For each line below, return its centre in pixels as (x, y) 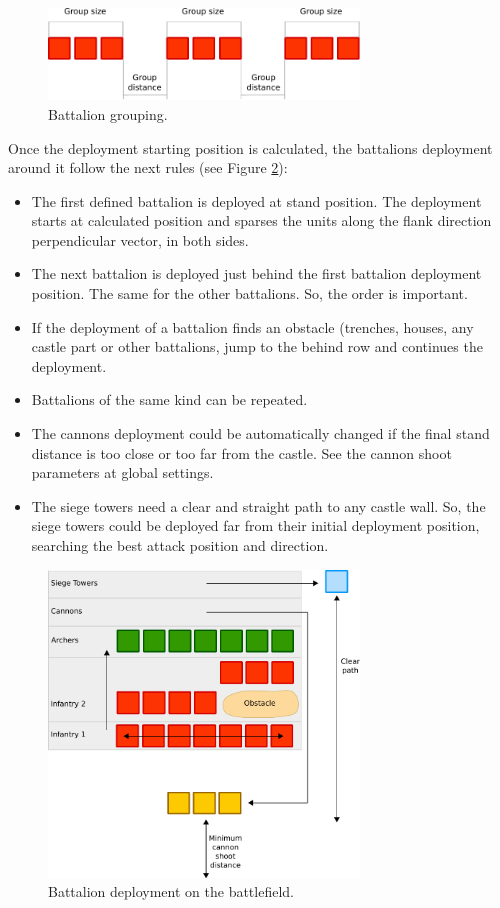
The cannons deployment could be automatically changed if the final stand (260, 433)
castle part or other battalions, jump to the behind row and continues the (257, 346)
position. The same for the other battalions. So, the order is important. (249, 293)
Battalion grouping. (108, 113)
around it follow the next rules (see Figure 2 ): (148, 167)
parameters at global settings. (122, 472)
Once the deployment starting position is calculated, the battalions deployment (250, 147)
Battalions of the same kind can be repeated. (169, 399)
